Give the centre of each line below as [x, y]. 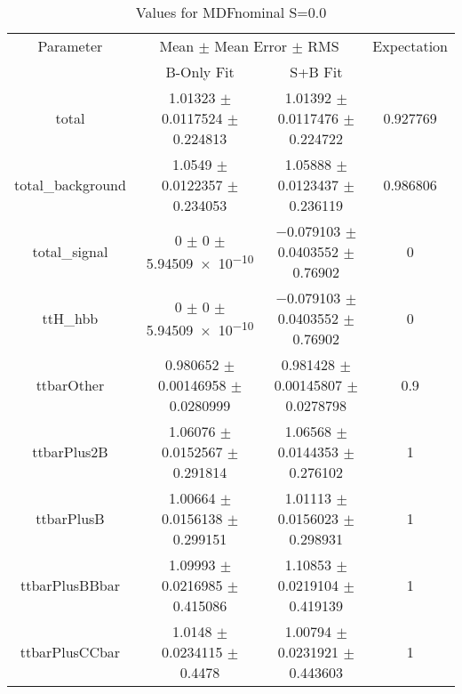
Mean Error [251, 46]
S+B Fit [316, 72]
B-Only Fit [200, 72]
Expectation [410, 46]
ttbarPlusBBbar [70, 585]
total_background [70, 185]
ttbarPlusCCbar [70, 652]
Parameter [70, 46]
